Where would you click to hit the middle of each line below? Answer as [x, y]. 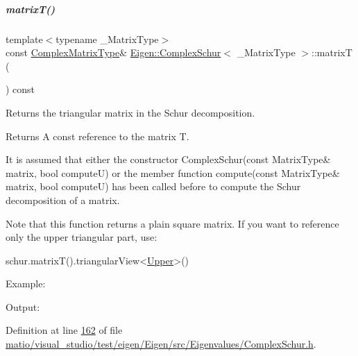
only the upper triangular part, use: [82, 237]
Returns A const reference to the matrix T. [97, 136]
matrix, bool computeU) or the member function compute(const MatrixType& [173, 172]
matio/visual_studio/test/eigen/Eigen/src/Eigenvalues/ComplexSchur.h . [161, 344]
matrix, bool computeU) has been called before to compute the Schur [153, 186]
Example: [26, 283]
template [24, 39]
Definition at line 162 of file [64, 330]
